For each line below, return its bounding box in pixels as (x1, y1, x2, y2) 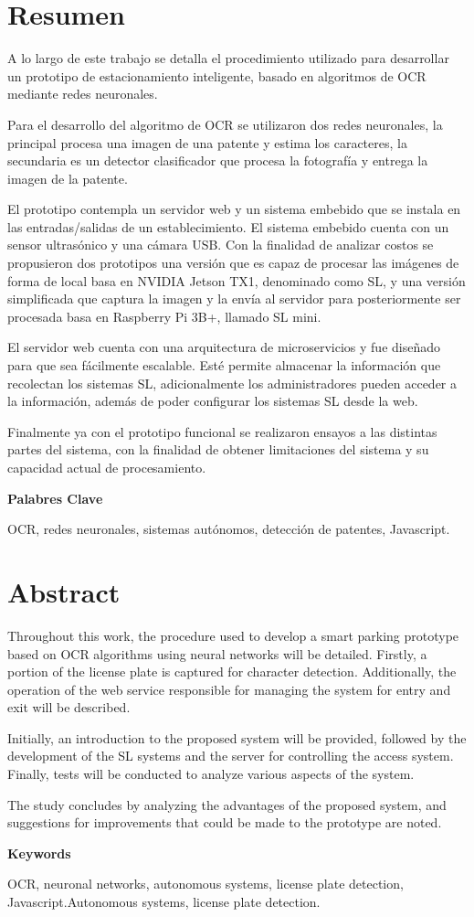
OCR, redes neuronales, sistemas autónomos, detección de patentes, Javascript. (7, 519, 450, 538)
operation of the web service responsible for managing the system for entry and (7, 679, 451, 698)
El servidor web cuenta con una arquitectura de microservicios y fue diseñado (7, 337, 441, 357)
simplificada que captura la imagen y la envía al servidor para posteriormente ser (7, 289, 461, 308)
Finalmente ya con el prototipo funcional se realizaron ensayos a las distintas (7, 421, 437, 441)
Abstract (7, 572, 121, 610)
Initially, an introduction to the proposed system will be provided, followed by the (7, 728, 467, 747)
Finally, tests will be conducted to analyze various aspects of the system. (7, 764, 415, 784)
